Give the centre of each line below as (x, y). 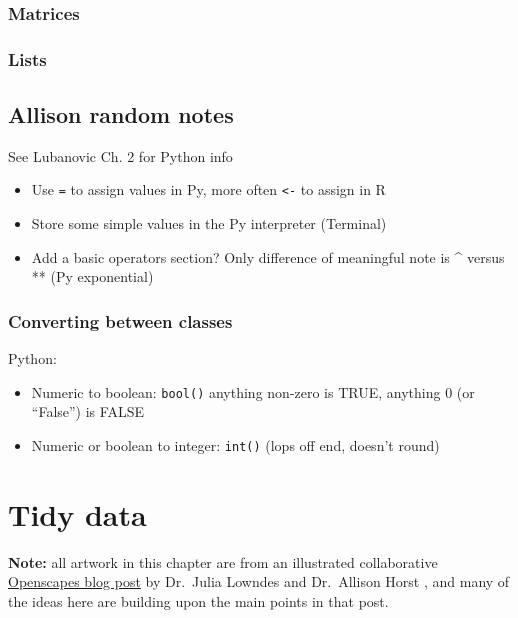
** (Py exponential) (92, 276)
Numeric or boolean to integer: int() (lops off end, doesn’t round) (235, 444)
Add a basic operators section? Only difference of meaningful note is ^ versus (268, 256)
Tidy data (77, 513)
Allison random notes (121, 114)
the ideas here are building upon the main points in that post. (198, 600)
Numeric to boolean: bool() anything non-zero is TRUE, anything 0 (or (253, 391)
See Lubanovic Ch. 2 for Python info (120, 155)
